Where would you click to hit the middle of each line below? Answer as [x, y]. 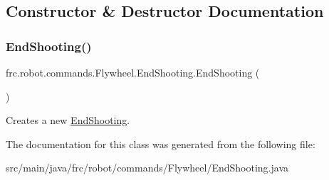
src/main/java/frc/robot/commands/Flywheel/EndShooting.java [147, 168]
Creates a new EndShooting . [68, 120]
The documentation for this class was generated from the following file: [161, 144]
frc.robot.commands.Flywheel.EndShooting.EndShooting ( [133, 72]
